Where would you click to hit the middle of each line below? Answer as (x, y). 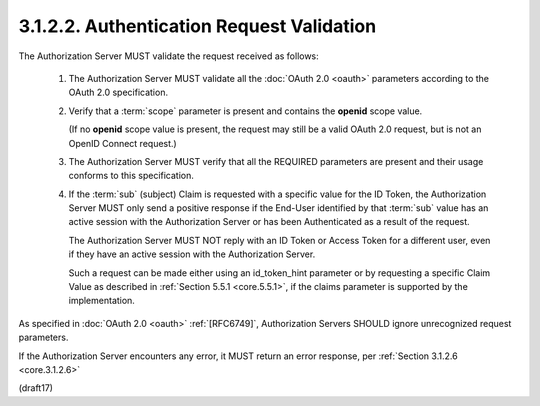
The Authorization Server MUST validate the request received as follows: (168, 56)
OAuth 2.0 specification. (118, 92)
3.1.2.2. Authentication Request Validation (197, 26)
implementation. (101, 301)
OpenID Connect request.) (122, 143)
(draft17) (36, 388)
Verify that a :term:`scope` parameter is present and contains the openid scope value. (245, 111)
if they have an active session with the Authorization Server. (192, 254)
